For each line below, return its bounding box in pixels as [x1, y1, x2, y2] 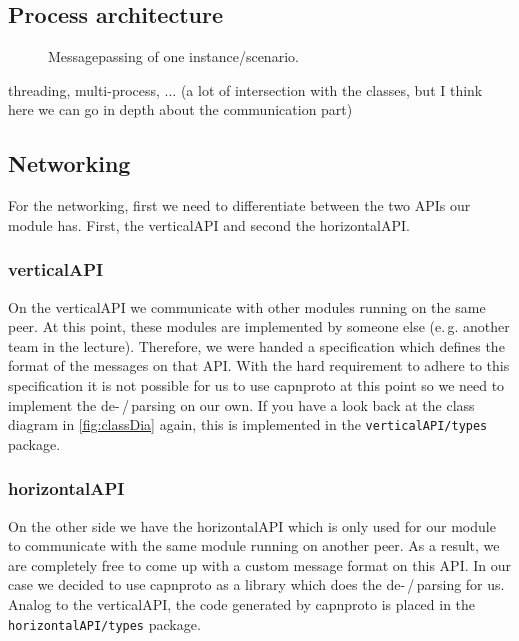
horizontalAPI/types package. [8, 613, 201, 634]
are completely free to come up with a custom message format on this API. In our [8, 554, 512, 575]
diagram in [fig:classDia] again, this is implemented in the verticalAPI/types [8, 414, 488, 435]
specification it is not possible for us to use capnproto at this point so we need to [8, 374, 505, 395]
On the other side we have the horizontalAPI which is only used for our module [8, 515, 496, 536]
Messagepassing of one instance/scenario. [48, 46, 299, 67]
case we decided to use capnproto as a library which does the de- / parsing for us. [8, 574, 505, 595]
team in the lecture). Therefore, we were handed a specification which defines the [8, 335, 505, 356]
